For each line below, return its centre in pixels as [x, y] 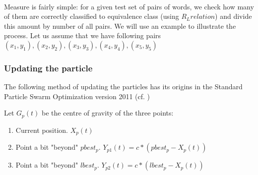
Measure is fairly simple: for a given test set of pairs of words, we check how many [129, 6]
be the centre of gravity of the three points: [108, 113]
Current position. [42, 130]
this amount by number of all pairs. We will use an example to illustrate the [120, 26]
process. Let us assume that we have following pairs [83, 35]
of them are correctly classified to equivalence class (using [92, 16]
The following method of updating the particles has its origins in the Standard [123, 87]
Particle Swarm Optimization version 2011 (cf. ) [77, 96]
